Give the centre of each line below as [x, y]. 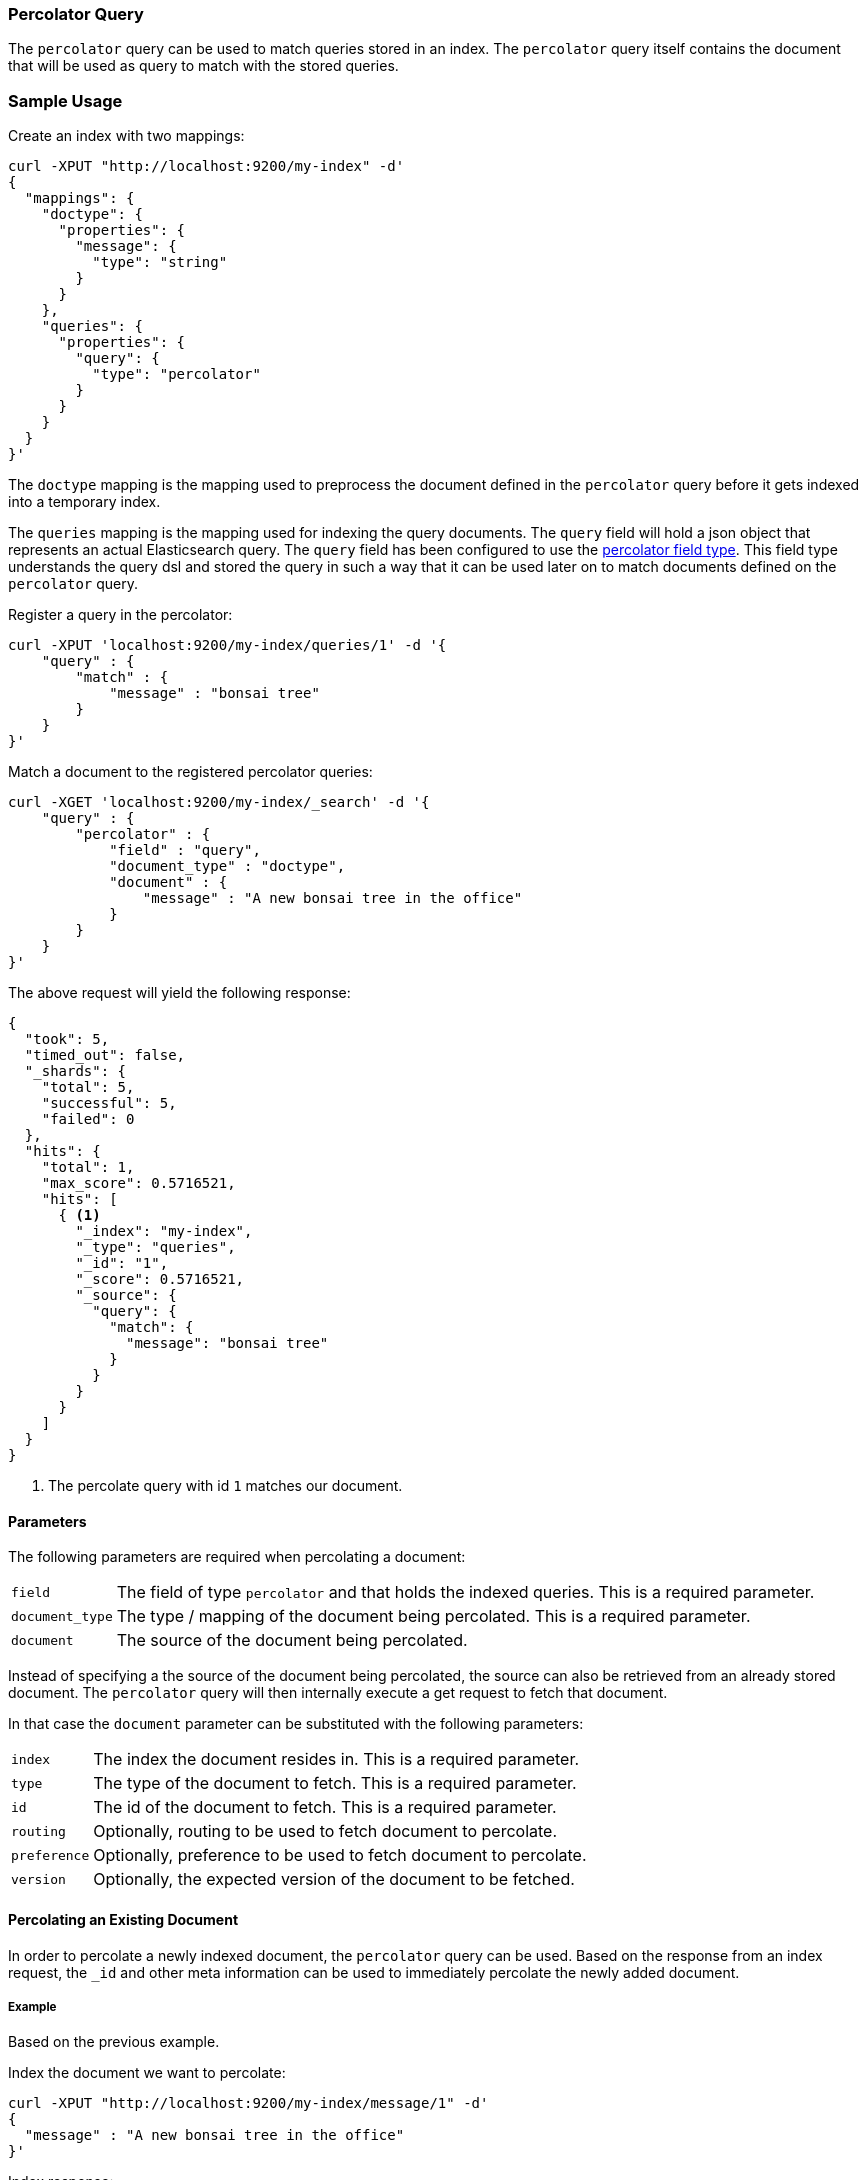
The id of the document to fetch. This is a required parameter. [325, 1807]
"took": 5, [67, 1039]
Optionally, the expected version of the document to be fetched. [334, 1879]
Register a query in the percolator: [120, 615]
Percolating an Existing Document [123, 1919]
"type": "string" [160, 262]
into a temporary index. [84, 502]
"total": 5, [88, 1087]
